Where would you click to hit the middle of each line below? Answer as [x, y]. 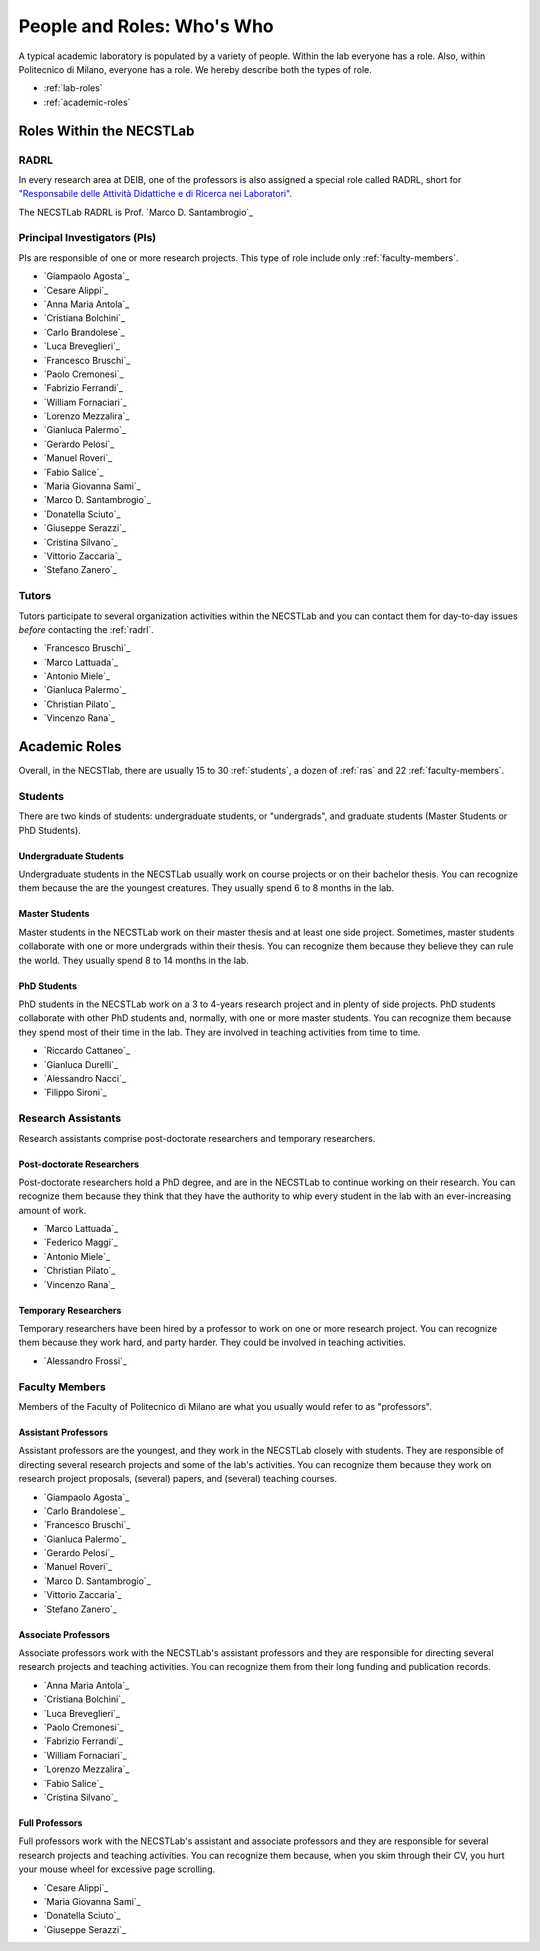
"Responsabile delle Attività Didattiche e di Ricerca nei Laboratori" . [155, 194]
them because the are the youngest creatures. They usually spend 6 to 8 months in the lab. [206, 888]
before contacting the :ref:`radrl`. [86, 629]
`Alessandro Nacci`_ [85, 1078]
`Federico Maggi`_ [81, 1242]
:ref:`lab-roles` [73, 88]
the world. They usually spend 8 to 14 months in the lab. [133, 960]
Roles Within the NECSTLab [106, 130]
